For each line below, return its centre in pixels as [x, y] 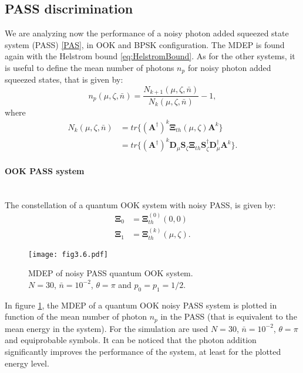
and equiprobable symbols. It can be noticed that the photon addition [131, 340]
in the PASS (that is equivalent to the [229, 316]
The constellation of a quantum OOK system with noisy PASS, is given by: [140, 204]
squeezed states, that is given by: [64, 79]
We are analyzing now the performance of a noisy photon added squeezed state [147, 33]
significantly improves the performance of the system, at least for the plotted [143, 351]
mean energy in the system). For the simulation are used [107, 328]
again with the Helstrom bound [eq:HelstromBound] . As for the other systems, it [150, 56]
